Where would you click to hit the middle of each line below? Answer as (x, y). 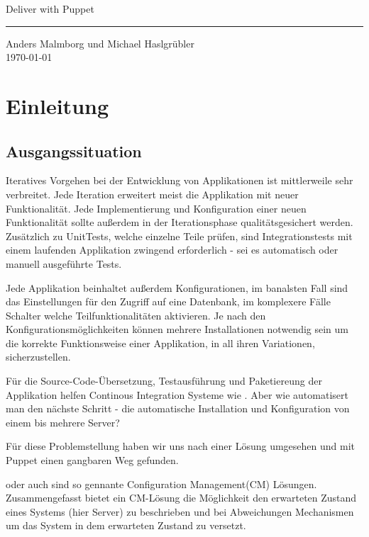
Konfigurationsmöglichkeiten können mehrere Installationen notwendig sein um (177, 329)
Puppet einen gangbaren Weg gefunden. (92, 460)
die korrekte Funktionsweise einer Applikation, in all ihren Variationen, (160, 343)
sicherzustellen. (38, 357)
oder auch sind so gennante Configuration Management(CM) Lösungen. (161, 484)
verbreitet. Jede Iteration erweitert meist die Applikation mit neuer (152, 194)
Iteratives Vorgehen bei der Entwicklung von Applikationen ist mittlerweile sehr (180, 180)
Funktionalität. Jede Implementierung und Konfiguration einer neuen (156, 208)
